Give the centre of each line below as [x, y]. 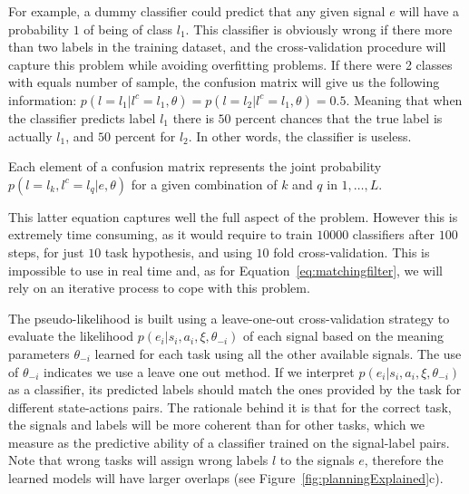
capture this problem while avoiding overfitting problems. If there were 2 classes [230, 64]
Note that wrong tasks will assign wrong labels [138, 460]
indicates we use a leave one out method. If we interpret [199, 371]
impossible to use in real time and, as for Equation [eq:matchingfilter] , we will [225, 270]
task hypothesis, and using [178, 252]
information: [43, 99]
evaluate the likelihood [71, 336]
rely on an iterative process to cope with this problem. [159, 288]
